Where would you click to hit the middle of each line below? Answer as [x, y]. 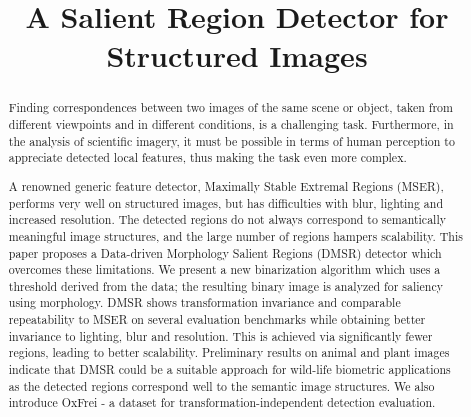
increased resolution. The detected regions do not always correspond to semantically [227, 219]
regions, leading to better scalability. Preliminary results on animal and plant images [229, 352]
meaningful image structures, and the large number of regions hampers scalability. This [235, 235]
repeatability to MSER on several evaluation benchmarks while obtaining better [217, 319]
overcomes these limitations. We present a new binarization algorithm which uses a [224, 269]
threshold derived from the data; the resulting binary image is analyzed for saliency [225, 285]
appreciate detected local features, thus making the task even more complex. [207, 157]
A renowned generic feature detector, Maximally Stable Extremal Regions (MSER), [226, 185]
